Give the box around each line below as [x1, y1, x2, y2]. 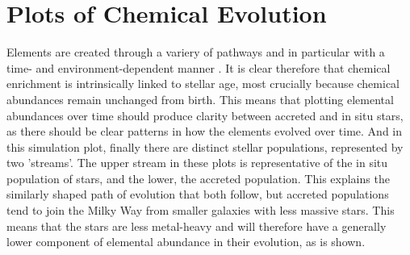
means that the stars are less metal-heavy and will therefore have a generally [6, 217, 387, 234]
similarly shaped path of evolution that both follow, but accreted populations [6, 186, 389, 203]
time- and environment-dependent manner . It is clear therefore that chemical [6, 59, 391, 76]
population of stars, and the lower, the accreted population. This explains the [6, 169, 390, 186]
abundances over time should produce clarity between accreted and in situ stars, [6, 107, 404, 123]
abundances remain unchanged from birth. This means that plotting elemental [6, 90, 394, 107]
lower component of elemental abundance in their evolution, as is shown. [6, 233, 366, 250]
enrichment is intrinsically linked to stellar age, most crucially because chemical [6, 75, 400, 92]
